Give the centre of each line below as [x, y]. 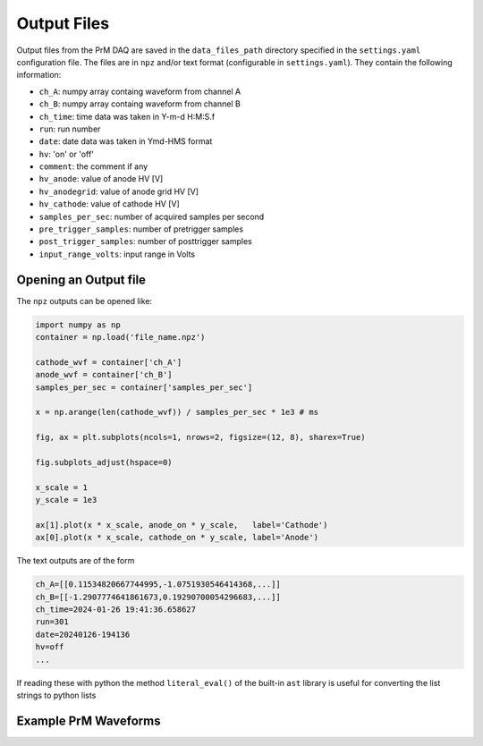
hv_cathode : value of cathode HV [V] [110, 204]
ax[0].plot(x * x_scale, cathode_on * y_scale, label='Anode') [177, 538]
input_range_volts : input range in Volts [117, 254]
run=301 [52, 622]
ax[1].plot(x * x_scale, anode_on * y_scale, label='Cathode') [182, 525]
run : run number [70, 129]
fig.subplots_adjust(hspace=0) [104, 462]
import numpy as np [78, 325]
